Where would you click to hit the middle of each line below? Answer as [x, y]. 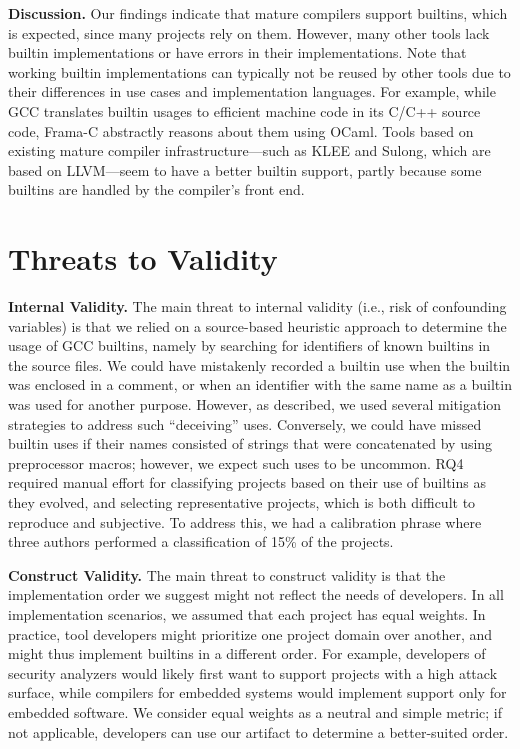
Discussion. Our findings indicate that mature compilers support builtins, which [258, 13]
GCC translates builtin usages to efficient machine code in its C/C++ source [244, 110]
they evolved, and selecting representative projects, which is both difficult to [242, 502]
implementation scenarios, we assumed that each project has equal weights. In [247, 613]
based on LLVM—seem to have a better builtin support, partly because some [245, 169]
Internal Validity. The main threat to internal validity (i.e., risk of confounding [257, 306]
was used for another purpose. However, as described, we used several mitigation [255, 404]
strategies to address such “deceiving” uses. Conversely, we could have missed [245, 423]
